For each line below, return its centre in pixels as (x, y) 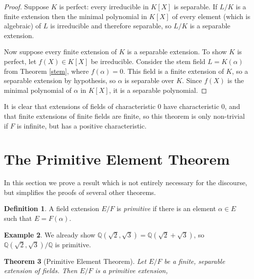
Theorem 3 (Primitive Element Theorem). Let (75, 261)
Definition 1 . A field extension (52, 208)
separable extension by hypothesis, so (60, 80)
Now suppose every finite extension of (60, 52)
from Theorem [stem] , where (46, 71)
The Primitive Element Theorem (117, 159)
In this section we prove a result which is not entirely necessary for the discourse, (126, 182)
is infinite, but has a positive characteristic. (82, 125)
